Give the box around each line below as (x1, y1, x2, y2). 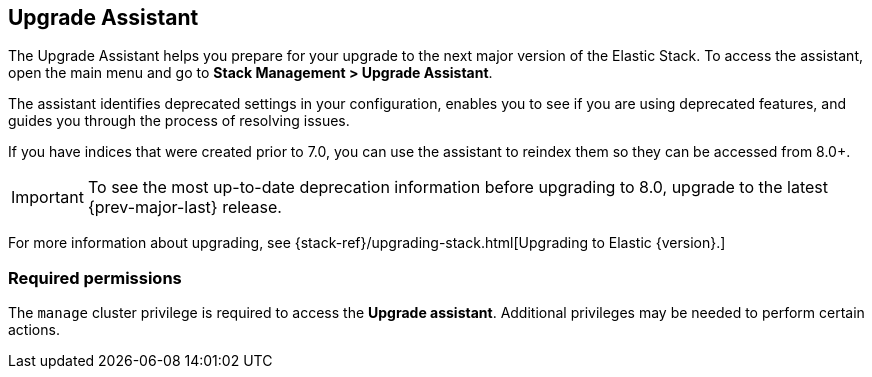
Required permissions (8, 267, 182, 288)
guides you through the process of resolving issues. (8, 112, 350, 130)
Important (11, 187, 84, 208)
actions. (8, 321, 60, 339)
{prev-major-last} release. (87, 197, 282, 218)
